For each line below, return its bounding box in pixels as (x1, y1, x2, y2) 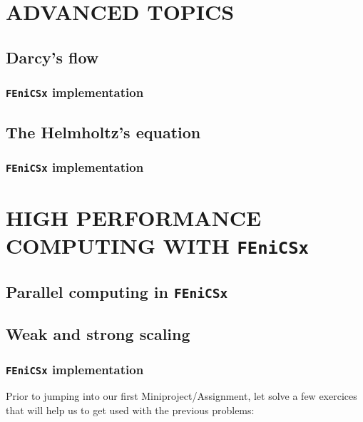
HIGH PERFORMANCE (6, 202, 262, 232)
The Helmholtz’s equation (6, 120, 201, 143)
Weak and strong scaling (6, 323, 190, 345)
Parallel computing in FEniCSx (6, 280, 228, 302)
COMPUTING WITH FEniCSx (6, 231, 309, 260)
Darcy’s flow (6, 46, 99, 68)
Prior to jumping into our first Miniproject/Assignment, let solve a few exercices (6, 388, 357, 403)
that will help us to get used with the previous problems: (6, 402, 255, 417)
